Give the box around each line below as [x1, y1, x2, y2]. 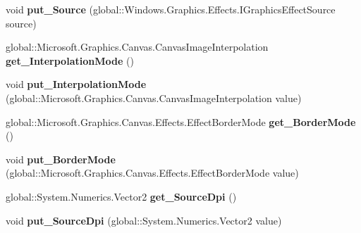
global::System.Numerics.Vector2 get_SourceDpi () [6, 189, 237, 203]
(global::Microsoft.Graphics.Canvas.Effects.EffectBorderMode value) [6, 165, 299, 180]
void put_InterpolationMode [6, 77, 147, 92]
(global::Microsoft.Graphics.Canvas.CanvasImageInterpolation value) [6, 90, 302, 105]
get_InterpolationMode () [6, 53, 134, 68]
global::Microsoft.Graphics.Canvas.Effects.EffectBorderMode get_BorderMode [6, 114, 356, 129]
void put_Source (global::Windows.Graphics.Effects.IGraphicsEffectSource [6, 2, 336, 16]
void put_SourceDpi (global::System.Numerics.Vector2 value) [6, 213, 282, 227]
